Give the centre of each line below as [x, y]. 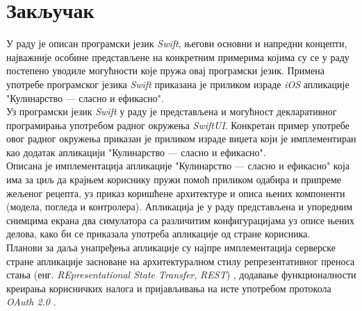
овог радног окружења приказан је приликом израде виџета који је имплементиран [181, 138]
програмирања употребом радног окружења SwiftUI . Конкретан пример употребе [178, 125]
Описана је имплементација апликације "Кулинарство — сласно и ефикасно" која [178, 166]
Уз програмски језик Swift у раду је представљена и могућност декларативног [172, 111]
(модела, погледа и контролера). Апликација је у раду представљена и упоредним [180, 207]
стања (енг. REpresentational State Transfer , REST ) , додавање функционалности [181, 275]
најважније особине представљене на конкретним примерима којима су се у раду [178, 57]
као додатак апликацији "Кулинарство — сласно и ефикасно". [136, 152]
